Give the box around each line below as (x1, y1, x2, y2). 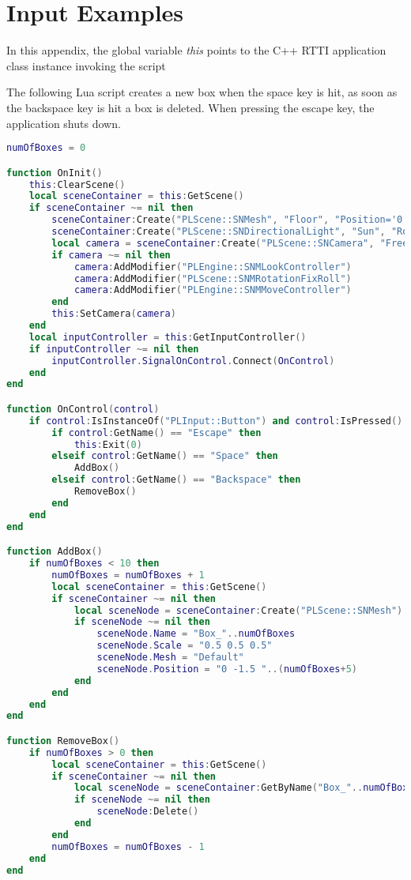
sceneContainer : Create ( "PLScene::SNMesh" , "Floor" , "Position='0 (51, 214, 403, 226)
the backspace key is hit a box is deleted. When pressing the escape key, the (6, 99, 375, 115)
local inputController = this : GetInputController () (28, 331, 307, 343)
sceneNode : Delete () (96, 806, 199, 818)
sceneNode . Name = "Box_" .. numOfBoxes (96, 628, 296, 640)
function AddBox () (6, 546, 103, 558)
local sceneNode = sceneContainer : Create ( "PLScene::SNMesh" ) (74, 604, 403, 616)
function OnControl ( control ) (6, 403, 160, 415)
